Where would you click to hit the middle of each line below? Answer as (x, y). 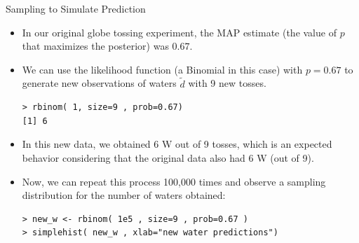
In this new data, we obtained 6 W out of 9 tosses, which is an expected (177, 144)
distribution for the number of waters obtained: (124, 195)
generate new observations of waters (99, 83)
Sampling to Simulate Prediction (76, 8)
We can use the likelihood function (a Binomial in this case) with (162, 69)
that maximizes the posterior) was (95, 46)
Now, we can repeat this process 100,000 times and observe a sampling (174, 181)
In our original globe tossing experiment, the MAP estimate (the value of (179, 32)
